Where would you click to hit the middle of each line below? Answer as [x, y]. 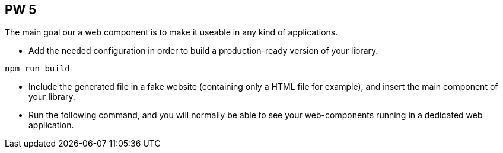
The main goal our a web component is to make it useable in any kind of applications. [171, 32]
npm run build [37, 69]
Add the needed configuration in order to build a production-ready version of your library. [203, 51]
